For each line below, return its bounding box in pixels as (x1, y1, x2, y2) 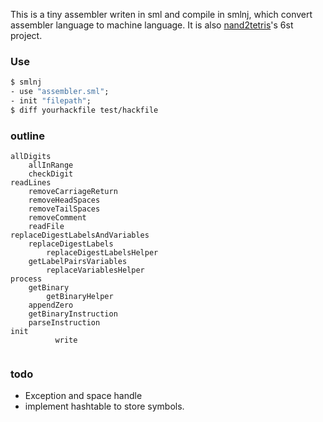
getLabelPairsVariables (28, 257, 128, 267)
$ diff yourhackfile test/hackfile (10, 105, 159, 115)
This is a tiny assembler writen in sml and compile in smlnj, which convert (10, 9, 313, 20)
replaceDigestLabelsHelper (46, 248, 159, 258)
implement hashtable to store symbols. (24, 400, 185, 413)
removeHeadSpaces (28, 195, 101, 206)
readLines (10, 178, 52, 188)
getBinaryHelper (46, 292, 114, 302)
